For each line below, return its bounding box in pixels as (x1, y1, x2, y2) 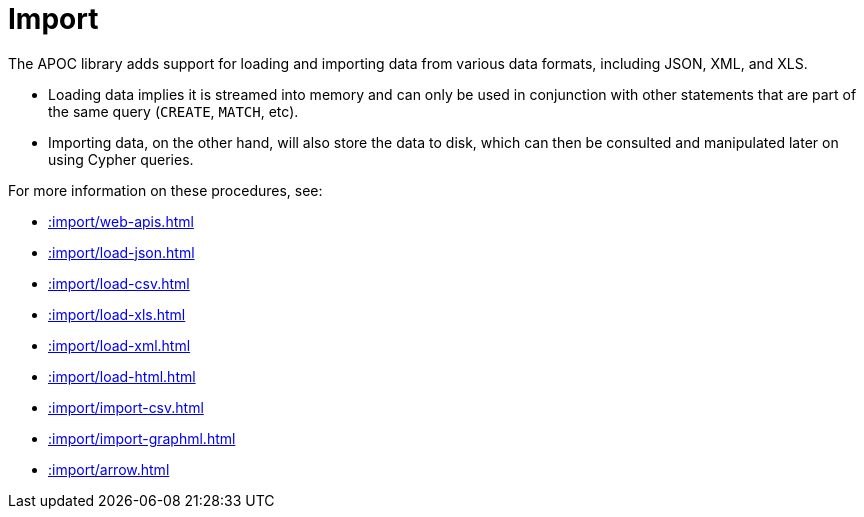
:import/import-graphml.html (48, 429, 236, 447)
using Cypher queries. (48, 150, 194, 168)
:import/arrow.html (48, 460, 170, 478)
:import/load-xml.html (48, 336, 191, 354)
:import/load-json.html (48, 243, 195, 261)
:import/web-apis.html (48, 212, 194, 230)
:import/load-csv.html (48, 274, 190, 292)
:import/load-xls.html (48, 305, 186, 323)
